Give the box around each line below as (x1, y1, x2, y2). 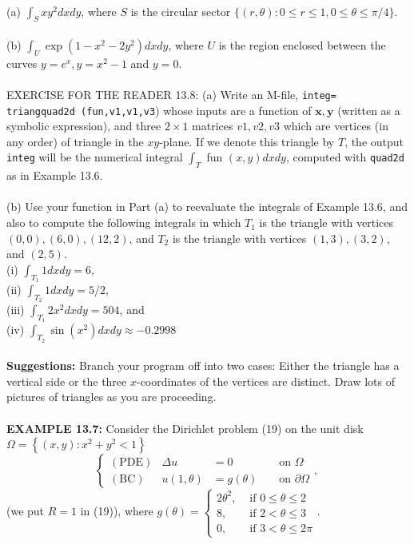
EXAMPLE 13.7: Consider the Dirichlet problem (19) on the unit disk (6, 419, 364, 436)
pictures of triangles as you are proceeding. (6, 388, 217, 405)
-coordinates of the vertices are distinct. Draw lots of (136, 372, 395, 389)
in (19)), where (80, 502, 153, 519)
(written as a (337, 101, 400, 118)
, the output (344, 133, 404, 149)
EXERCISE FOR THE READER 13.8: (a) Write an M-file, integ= (6, 85, 336, 102)
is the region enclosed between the (218, 36, 386, 53)
